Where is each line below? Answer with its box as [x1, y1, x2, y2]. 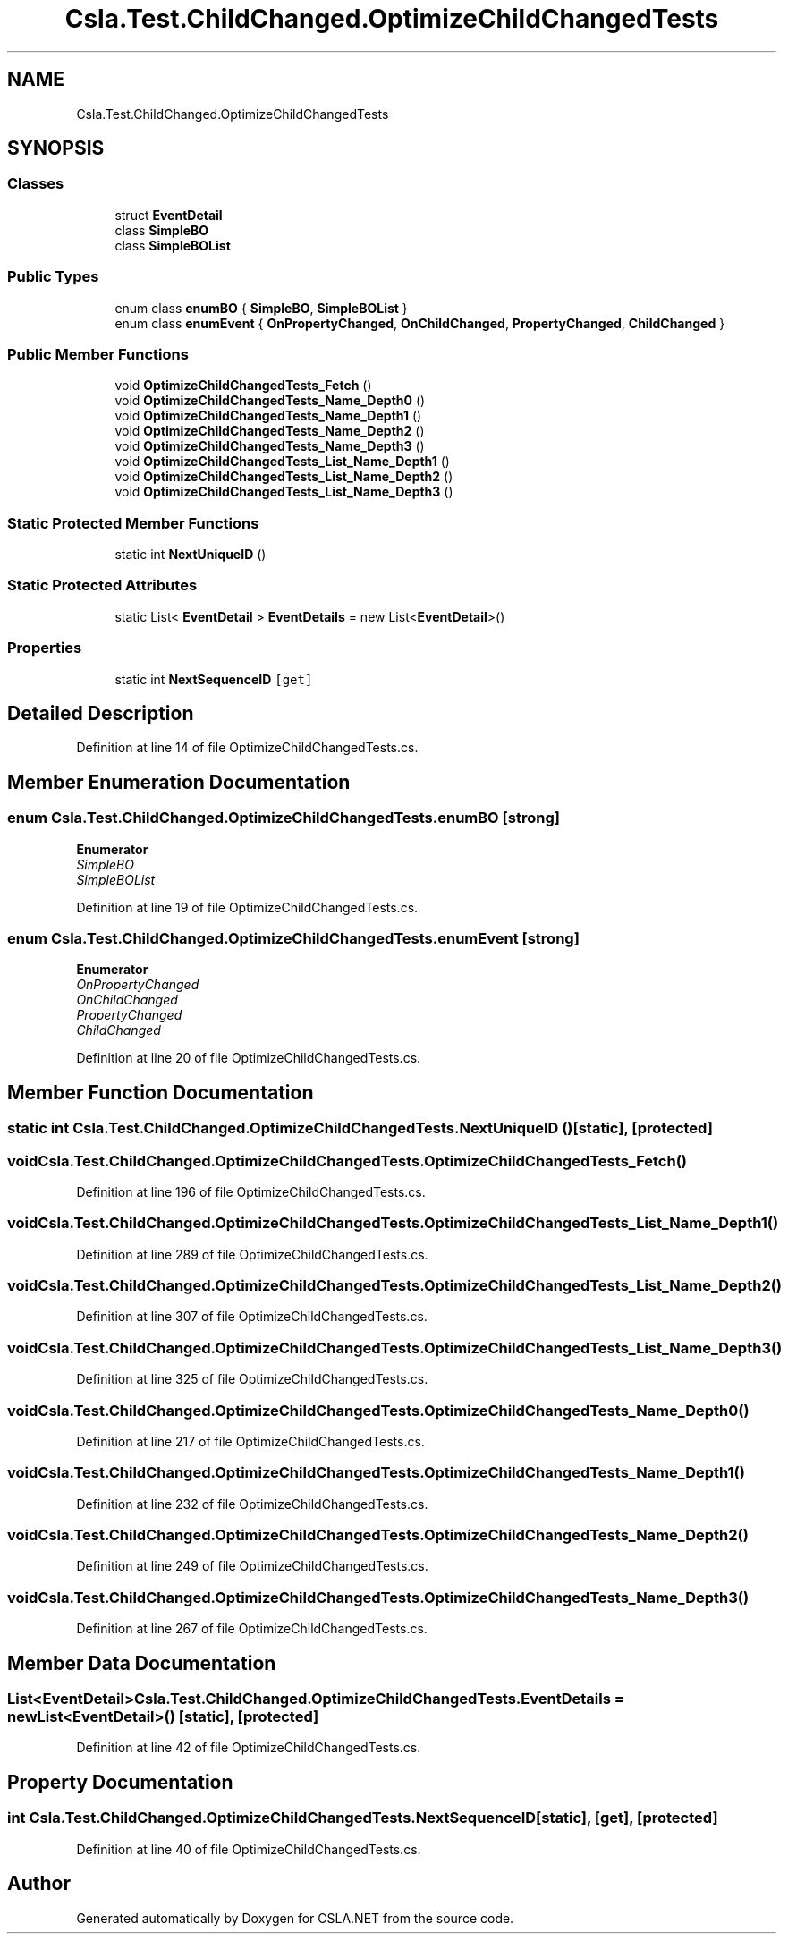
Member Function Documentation [7, 1081, 314, 1104]
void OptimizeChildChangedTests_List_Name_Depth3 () [114, 484, 453, 500]
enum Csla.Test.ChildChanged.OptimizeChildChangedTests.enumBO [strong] [7, 809, 560, 827]
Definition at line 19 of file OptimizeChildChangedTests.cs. [76, 899, 419, 915]
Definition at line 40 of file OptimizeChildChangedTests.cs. [76, 1841, 421, 1857]
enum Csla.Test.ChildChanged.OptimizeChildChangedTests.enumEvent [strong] [7, 929, 580, 947]
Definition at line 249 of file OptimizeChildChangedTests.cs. [76, 1558, 428, 1574]
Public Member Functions [7, 344, 189, 363]
